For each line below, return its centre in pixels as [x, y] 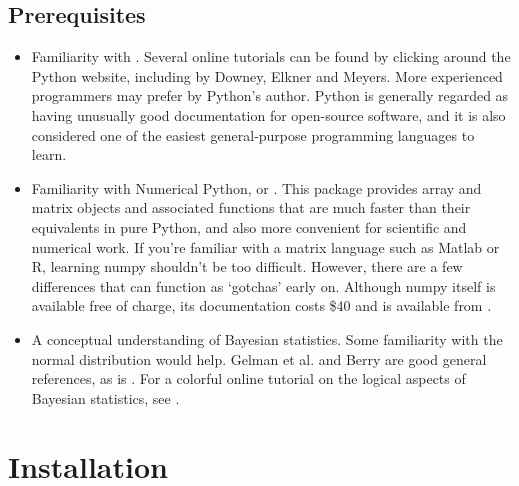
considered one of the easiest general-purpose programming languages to [253, 134]
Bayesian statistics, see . [105, 397]
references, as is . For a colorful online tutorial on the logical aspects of [248, 378]
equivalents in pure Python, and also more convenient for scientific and [249, 226]
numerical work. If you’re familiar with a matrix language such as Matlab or [265, 246]
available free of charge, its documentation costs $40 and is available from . [261, 305]
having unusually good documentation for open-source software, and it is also [268, 114]
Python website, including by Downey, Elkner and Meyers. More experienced [267, 75]
